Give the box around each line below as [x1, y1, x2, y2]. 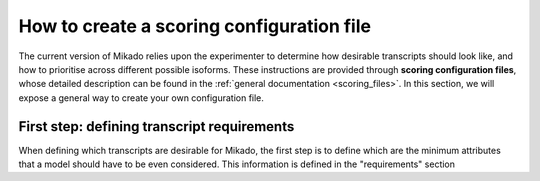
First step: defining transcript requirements [18, 118, 295, 135]
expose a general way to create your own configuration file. [18, 91, 265, 104]
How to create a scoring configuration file [18, 15, 372, 37]
